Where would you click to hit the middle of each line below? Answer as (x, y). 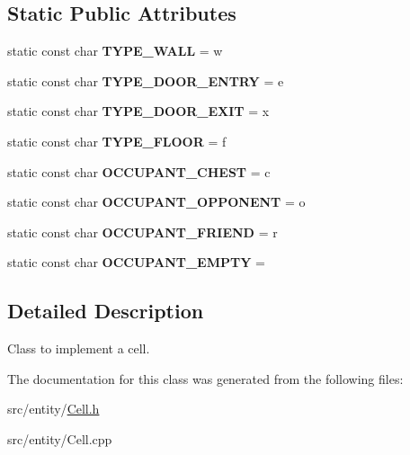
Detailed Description (106, 311)
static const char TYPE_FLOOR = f (117, 141)
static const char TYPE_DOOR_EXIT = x (138, 111)
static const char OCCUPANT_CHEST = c (139, 171)
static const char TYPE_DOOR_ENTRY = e (146, 80)
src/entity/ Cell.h (53, 409)
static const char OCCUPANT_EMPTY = (136, 262)
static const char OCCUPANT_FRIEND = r (143, 232)
